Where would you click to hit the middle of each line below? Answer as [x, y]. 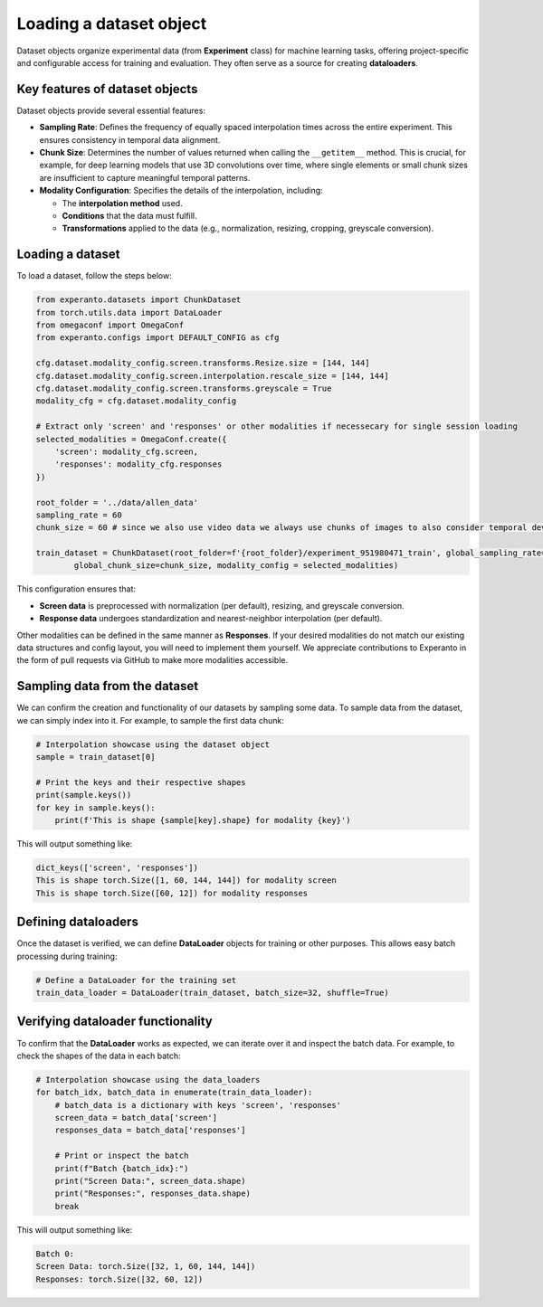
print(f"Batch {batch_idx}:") [122, 1168]
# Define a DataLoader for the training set [136, 980]
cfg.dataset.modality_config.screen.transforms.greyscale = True [184, 388]
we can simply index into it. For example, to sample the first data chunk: [150, 720]
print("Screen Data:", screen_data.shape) [150, 1181]
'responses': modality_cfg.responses [138, 464]
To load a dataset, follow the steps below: [94, 276]
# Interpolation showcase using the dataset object [153, 744]
